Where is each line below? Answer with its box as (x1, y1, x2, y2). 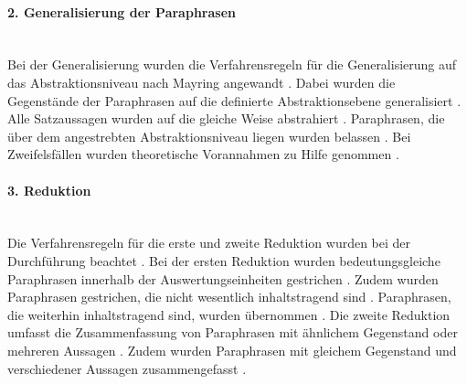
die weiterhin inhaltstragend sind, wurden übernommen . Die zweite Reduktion (7, 304, 451, 324)
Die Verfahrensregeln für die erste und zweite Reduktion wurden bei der (7, 233, 411, 252)
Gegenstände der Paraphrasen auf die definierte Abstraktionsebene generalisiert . (7, 91, 462, 110)
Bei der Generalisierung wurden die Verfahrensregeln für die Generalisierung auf (7, 55, 457, 74)
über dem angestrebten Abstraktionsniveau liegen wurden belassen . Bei (7, 126, 411, 145)
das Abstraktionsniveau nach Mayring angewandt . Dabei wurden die (7, 72, 396, 91)
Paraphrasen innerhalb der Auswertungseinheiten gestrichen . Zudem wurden (7, 269, 439, 288)
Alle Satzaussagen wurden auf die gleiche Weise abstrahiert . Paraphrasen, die (7, 109, 445, 128)
